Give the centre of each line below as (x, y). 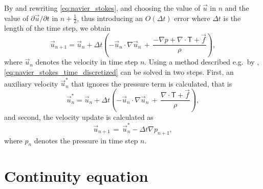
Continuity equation (76, 176)
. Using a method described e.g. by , (202, 62)
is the (232, 18)
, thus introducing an (110, 18)
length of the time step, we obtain (57, 28)
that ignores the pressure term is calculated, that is (152, 83)
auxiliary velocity (31, 83)
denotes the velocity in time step (87, 62)
